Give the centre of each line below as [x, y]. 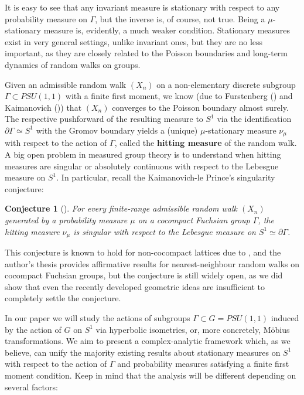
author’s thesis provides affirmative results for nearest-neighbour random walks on [152, 263]
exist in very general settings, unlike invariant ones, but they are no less [134, 41]
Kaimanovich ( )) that [43, 107]
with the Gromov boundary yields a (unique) [117, 130]
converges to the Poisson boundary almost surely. [200, 107]
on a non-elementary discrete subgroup [226, 84]
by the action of [33, 329]
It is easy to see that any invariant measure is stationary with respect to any [142, 7]
